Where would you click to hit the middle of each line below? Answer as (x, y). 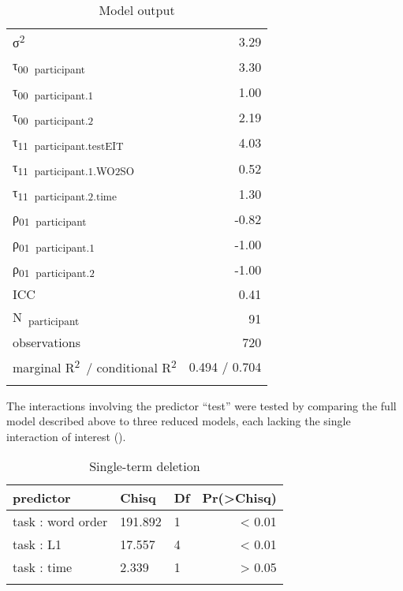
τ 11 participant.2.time (65, 194)
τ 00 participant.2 (53, 117)
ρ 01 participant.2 (54, 270)
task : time (43, 567)
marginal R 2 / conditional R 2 (95, 367)
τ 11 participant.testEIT (68, 143)
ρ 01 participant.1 (54, 244)
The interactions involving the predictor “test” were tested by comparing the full (201, 405)
